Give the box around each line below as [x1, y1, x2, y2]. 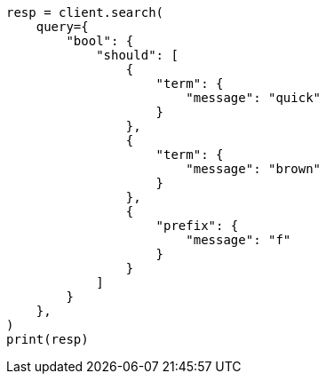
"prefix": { [155, 218, 239, 233]
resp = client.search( [6, 5, 164, 20]
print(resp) [6, 332, 89, 346]
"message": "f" [186, 233, 291, 247]
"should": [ [96, 48, 179, 62]
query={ [36, 20, 89, 34]
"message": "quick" [186, 91, 322, 105]
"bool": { [66, 34, 134, 48]
